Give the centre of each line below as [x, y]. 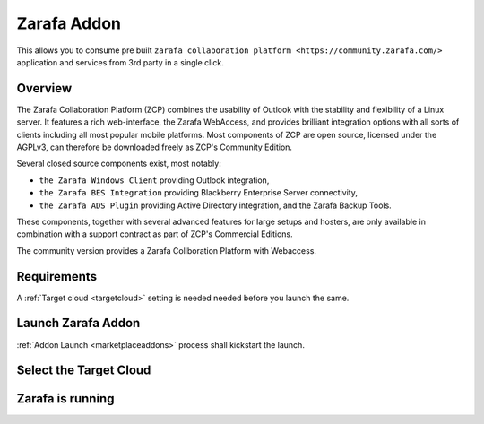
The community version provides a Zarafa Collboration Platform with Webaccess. [167, 250]
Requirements [57, 277]
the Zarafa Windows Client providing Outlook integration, [154, 180]
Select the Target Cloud [84, 371]
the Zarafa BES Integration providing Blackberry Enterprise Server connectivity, [199, 193]
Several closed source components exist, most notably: [119, 164]
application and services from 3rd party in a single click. [120, 62]
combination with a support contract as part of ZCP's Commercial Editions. [155, 234]
